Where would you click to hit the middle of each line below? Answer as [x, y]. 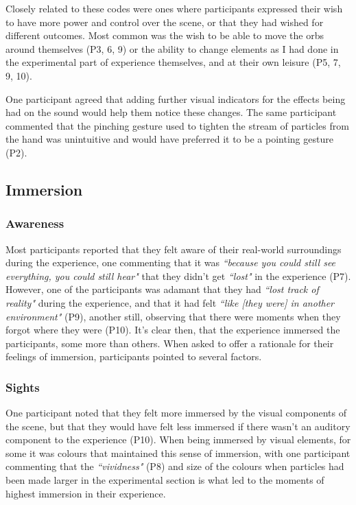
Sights [23, 387]
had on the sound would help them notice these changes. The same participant [171, 112]
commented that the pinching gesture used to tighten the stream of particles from [177, 125]
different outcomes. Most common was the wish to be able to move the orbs [165, 35]
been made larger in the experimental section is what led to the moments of [165, 480]
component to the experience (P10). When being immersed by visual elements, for [178, 439]
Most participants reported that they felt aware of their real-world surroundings [174, 249]
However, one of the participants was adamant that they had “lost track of [162, 289]
